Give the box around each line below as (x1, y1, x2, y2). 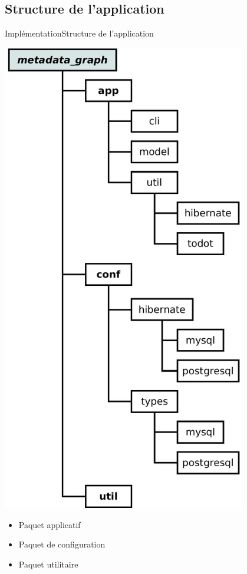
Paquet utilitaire (18, 557, 78, 570)
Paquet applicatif (18, 518, 81, 530)
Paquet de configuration (18, 538, 106, 550)
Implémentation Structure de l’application (5, 27, 154, 39)
